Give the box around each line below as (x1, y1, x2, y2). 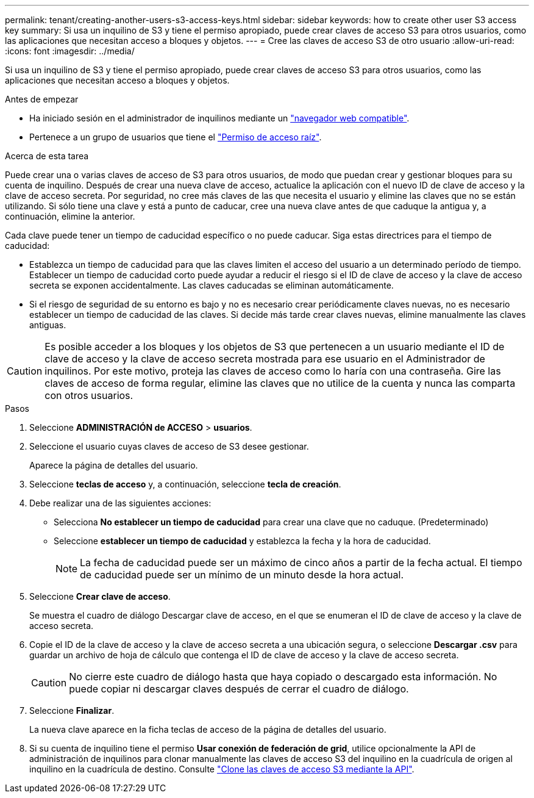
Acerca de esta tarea (5, 151, 89, 161)
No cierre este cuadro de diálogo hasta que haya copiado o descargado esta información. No (69, 670, 497, 683)
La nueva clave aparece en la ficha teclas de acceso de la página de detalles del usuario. (29, 724, 386, 735)
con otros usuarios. (44, 389, 133, 401)
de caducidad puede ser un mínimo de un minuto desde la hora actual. (80, 569, 404, 581)
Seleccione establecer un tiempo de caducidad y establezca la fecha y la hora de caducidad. (54, 536, 431, 546)
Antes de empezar (5, 94, 79, 104)
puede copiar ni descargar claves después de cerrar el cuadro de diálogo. (69, 683, 409, 695)
